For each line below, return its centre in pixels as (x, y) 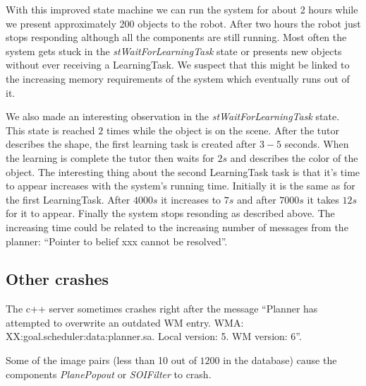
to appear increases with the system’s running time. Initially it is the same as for (181, 186)
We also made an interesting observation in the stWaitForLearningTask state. (173, 116)
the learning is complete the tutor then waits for (110, 157)
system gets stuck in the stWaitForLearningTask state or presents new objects (174, 51)
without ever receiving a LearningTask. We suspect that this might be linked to (178, 65)
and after (257, 199)
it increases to (191, 199)
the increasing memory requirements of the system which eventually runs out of (178, 78)
